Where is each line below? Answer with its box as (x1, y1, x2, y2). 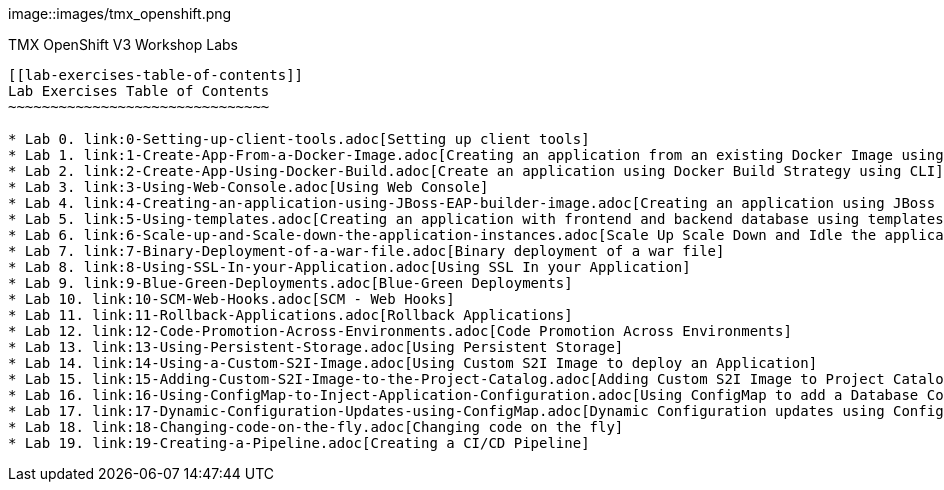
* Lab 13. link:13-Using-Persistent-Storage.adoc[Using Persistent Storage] (8, 339, 624, 355)
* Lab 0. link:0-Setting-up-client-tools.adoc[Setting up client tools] (8, 131, 590, 147)
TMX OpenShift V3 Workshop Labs (8, 36, 238, 53)
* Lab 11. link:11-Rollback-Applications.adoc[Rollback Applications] (8, 307, 573, 323)
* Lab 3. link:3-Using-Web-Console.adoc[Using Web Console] (8, 179, 489, 195)
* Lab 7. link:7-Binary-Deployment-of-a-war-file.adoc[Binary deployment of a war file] (8, 243, 725, 259)
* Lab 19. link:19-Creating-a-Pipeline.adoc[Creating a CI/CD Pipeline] (8, 435, 590, 451)
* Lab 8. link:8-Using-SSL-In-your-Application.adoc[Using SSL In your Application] (8, 259, 691, 275)
